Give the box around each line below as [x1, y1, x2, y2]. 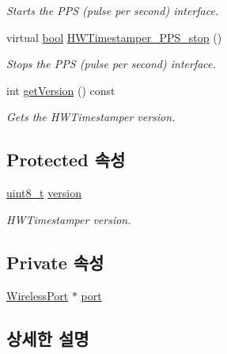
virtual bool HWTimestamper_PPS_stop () [6, 29, 222, 45]
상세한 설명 [6, 325, 89, 350]
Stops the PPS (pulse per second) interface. [6, 55, 216, 72]
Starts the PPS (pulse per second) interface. [6, 2, 219, 18]
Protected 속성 [6, 147, 126, 172]
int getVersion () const [6, 82, 115, 98]
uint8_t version [6, 185, 82, 201]
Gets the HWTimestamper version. [6, 108, 176, 125]
